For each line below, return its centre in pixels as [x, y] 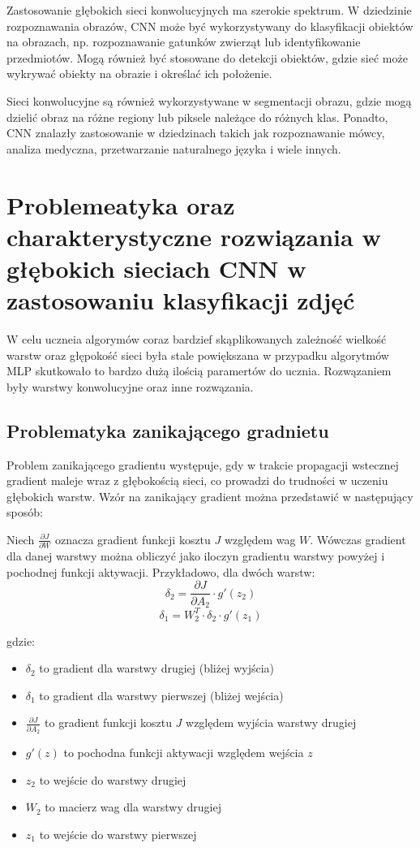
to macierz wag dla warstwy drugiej [133, 807]
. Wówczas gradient [358, 539]
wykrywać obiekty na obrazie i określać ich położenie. [139, 74]
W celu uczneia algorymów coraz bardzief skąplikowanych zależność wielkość [197, 339]
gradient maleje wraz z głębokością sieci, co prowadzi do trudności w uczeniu [197, 480]
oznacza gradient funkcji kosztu [133, 539]
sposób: [25, 512]
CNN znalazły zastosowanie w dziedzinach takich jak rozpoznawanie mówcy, [196, 133]
